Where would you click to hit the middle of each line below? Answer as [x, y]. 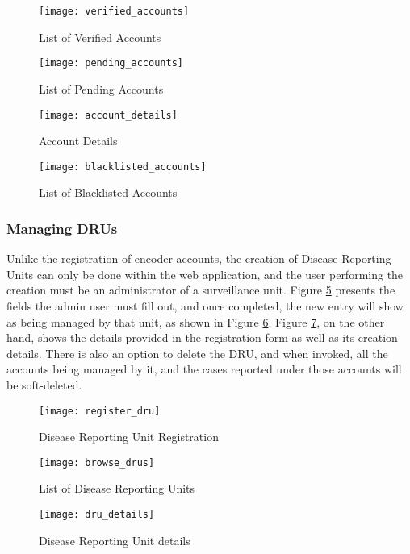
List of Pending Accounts [101, 88]
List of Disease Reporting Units [117, 488]
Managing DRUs [62, 228]
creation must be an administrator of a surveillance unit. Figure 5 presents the [201, 290]
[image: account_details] [108, 115]
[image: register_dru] [100, 411]
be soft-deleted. [44, 384]
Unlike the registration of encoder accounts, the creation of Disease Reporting [199, 258]
